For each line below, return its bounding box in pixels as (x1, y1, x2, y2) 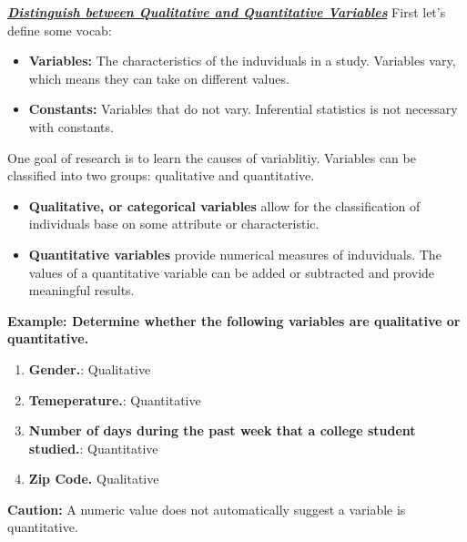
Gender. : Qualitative (28, 359, 151, 378)
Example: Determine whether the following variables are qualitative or (7, 311, 461, 330)
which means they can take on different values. (28, 68, 289, 87)
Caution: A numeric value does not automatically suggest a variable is (7, 499, 406, 518)
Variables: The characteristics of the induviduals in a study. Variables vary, (28, 51, 456, 70)
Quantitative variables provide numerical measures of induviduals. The (28, 244, 442, 263)
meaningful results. (28, 281, 135, 300)
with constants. (28, 117, 114, 136)
